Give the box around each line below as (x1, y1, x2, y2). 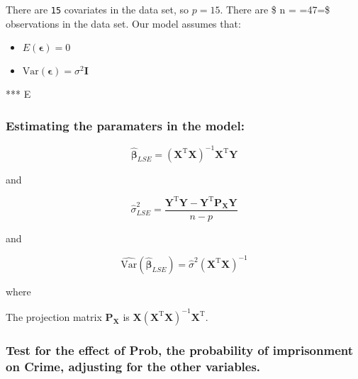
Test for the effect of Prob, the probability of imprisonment (6, 341, 354, 358)
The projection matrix (6, 309, 102, 324)
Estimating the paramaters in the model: (6, 116, 245, 134)
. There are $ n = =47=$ (220, 2, 330, 16)
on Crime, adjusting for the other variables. (6, 357, 261, 375)
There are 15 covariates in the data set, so (6, 2, 189, 16)
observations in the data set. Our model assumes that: (6, 16, 241, 30)
